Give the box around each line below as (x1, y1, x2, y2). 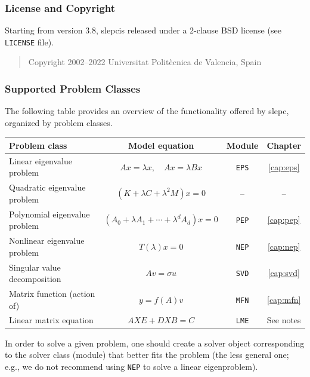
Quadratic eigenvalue (9, 181, 86, 194)
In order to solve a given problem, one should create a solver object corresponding (5, 336, 305, 349)
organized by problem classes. (5, 116, 113, 128)
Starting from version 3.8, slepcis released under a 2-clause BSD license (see (5, 24, 281, 36)
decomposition (9, 272, 61, 285)
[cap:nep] (267, 240, 300, 252)
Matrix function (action (9, 287, 95, 299)
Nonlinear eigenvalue (9, 234, 85, 247)
